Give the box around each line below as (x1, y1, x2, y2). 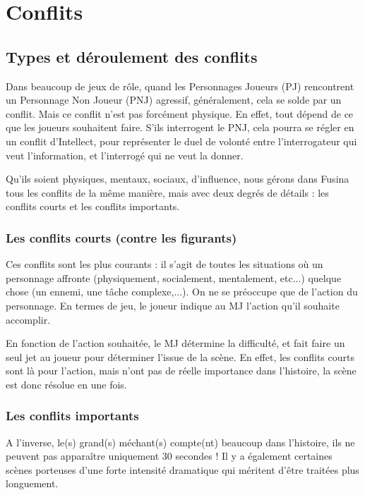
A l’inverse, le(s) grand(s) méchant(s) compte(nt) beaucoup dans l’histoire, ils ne (6, 434, 355, 449)
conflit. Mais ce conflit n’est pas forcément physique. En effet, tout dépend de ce (6, 106, 354, 121)
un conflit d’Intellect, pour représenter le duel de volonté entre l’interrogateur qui (6, 133, 357, 148)
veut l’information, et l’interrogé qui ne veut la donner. (6, 147, 244, 162)
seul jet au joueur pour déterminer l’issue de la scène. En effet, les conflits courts (6, 349, 355, 364)
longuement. (6, 476, 59, 491)
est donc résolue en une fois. (6, 377, 127, 391)
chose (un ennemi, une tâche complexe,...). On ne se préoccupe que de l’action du (6, 284, 358, 299)
